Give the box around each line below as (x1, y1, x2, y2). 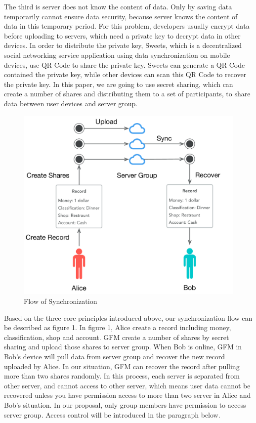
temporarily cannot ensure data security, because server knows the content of (4, 11, 238, 21)
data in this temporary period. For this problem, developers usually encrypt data (4, 21, 250, 31)
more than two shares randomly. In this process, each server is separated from (4, 371, 240, 381)
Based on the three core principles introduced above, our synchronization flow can (4, 312, 253, 323)
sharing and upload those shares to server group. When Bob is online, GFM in (4, 341, 242, 352)
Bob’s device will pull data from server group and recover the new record (4, 351, 225, 361)
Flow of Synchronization (24, 296, 97, 306)
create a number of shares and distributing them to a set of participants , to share (4, 88, 251, 99)
